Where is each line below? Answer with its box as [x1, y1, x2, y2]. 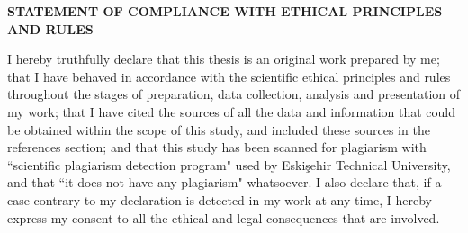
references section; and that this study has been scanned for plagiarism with [7, 138, 427, 157]
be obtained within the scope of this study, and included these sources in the [7, 120, 430, 139]
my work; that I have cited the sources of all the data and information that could [7, 102, 456, 121]
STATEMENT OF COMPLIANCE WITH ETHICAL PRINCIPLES [7, 2, 443, 20]
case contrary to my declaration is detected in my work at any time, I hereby [7, 190, 433, 209]
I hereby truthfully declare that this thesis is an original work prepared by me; [7, 49, 440, 68]
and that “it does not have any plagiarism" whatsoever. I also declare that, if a [7, 173, 442, 192]
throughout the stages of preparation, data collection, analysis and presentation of [7, 85, 461, 103]
